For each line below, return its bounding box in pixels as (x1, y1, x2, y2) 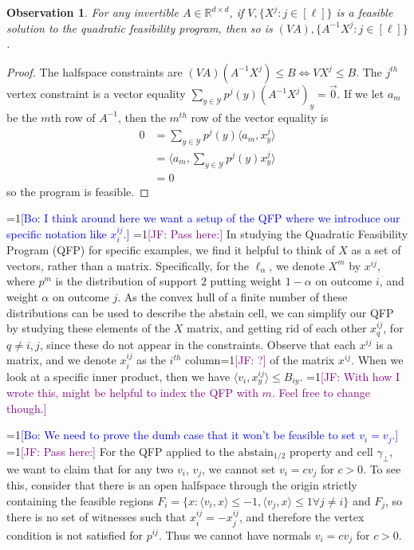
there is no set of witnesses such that (6, 509, 187, 525)
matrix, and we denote (6, 352, 116, 368)
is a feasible (336, 4, 393, 20)
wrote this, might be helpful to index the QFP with (6, 384, 258, 401)
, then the (118, 108, 166, 125)
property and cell (290, 442, 373, 459)
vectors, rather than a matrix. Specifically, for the (6, 257, 250, 273)
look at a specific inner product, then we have (6, 367, 231, 384)
